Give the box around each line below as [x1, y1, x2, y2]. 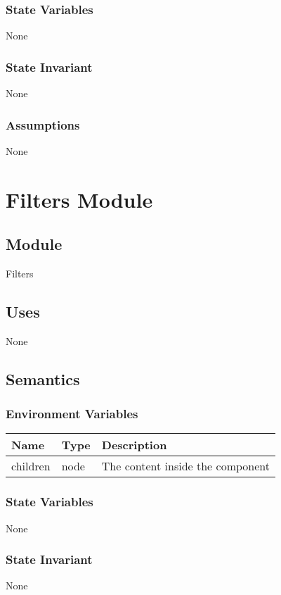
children [11, 458, 51, 475]
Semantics [6, 368, 80, 389]
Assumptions [6, 115, 80, 133]
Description [101, 437, 167, 453]
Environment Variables [6, 405, 138, 422]
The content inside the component [101, 458, 270, 475]
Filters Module [6, 184, 153, 213]
